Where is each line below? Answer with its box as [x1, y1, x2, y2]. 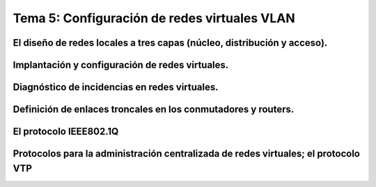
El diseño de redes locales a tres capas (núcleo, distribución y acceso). [13, 37, 328, 49]
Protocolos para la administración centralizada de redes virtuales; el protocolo [13, 148, 360, 160]
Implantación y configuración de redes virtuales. [13, 59, 229, 71]
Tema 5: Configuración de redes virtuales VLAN [13, 10, 295, 26]
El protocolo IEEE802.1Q [13, 126, 119, 138]
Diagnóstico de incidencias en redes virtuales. [13, 81, 219, 93]
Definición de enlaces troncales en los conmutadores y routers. [13, 104, 295, 115]
